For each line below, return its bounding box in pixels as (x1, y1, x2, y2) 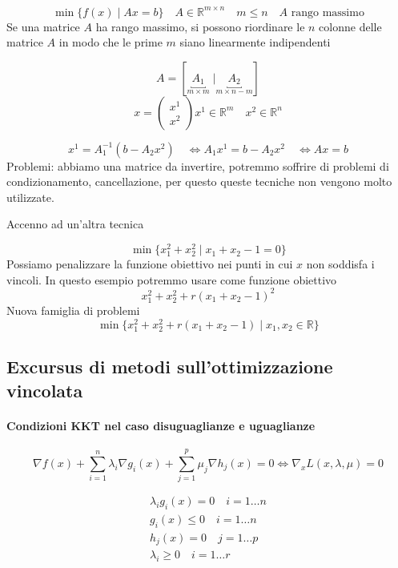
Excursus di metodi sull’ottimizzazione (6, 354, 333, 379)
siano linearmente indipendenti (179, 34, 331, 50)
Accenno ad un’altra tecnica (6, 216, 144, 232)
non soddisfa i (306, 256, 375, 272)
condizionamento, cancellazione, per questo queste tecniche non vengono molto (6, 173, 392, 190)
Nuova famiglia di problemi (6, 302, 140, 319)
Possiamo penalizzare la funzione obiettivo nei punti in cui (6, 256, 293, 272)
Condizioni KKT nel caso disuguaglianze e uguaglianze (6, 417, 316, 433)
